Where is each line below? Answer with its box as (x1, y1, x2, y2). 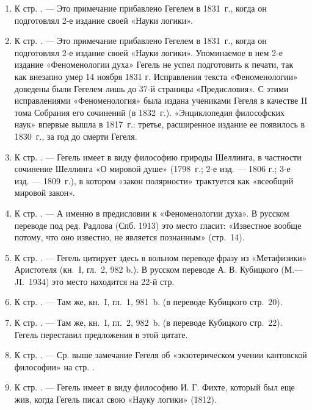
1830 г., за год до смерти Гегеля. (14, 129, 137, 142)
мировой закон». (14, 186, 75, 199)
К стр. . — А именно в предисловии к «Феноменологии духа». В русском (14, 206, 289, 219)
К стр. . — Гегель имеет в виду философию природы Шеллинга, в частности (14, 150, 302, 163)
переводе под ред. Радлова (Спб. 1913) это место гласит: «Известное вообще (14, 218, 302, 231)
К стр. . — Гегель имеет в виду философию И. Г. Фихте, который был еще (14, 381, 295, 394)
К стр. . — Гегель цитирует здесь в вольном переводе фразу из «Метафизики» (14, 251, 307, 264)
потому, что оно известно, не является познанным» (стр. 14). (14, 231, 245, 243)
